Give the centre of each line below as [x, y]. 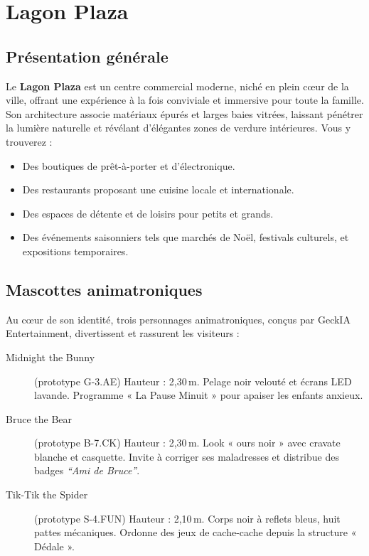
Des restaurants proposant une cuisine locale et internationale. [158, 189]
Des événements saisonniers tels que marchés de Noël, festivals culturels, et [186, 237]
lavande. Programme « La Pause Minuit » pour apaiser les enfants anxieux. [199, 395]
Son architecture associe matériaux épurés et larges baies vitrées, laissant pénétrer [184, 113]
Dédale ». [54, 546]
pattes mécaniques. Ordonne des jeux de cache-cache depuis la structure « [196, 532]
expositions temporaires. [75, 251]
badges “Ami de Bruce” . [87, 470]
